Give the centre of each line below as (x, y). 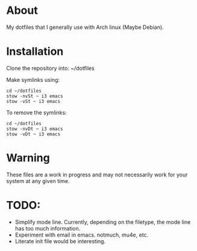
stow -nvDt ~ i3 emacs (35, 129)
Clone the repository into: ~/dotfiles (50, 68)
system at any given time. (38, 181)
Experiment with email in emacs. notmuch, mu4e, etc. (82, 235)
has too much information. (48, 228)
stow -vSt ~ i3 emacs (33, 101)
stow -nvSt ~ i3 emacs (35, 96)
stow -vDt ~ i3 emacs (33, 134)
